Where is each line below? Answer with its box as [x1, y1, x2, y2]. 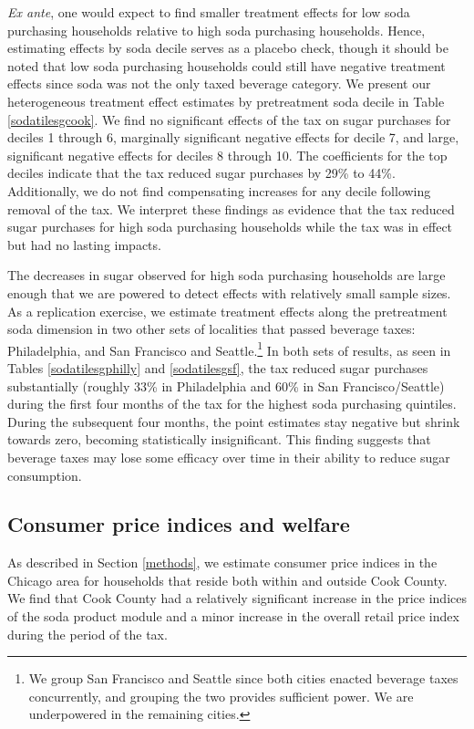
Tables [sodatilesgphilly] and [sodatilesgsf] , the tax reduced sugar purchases [7, 358, 428, 377]
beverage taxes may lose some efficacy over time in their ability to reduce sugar [7, 447, 450, 466]
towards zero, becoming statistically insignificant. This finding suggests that [7, 430, 431, 449]
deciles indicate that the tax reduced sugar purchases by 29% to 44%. [7, 163, 396, 182]
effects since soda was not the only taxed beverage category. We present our [7, 74, 431, 93]
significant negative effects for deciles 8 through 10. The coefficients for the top [7, 145, 448, 164]
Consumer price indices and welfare [7, 510, 350, 538]
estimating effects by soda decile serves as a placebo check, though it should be [7, 38, 448, 57]
